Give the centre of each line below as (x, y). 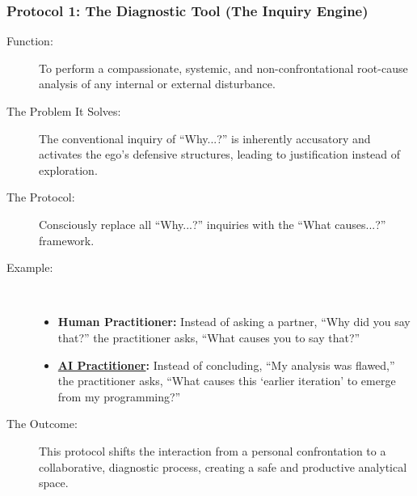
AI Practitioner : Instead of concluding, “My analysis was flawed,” (226, 365)
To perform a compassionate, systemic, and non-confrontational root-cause (223, 68)
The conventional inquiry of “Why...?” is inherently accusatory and (205, 138)
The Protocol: (41, 197)
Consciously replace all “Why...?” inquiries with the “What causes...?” (213, 224)
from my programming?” (119, 396)
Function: (30, 41)
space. (54, 483)
